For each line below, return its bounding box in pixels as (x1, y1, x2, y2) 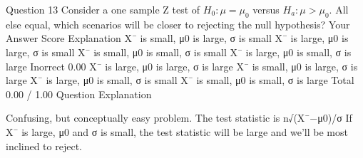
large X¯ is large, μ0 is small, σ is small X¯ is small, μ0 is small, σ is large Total (6, 73, 354, 88)
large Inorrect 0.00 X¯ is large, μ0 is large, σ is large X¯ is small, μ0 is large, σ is (6, 58, 358, 73)
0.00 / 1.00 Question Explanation (6, 86, 152, 101)
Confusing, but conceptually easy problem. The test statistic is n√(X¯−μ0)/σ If (6, 110, 352, 125)
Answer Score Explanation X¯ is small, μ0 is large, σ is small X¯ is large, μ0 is (6, 31, 349, 46)
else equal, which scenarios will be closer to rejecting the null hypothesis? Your (6, 16, 350, 31)
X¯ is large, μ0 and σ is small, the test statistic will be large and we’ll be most (6, 124, 348, 139)
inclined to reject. (6, 138, 82, 153)
